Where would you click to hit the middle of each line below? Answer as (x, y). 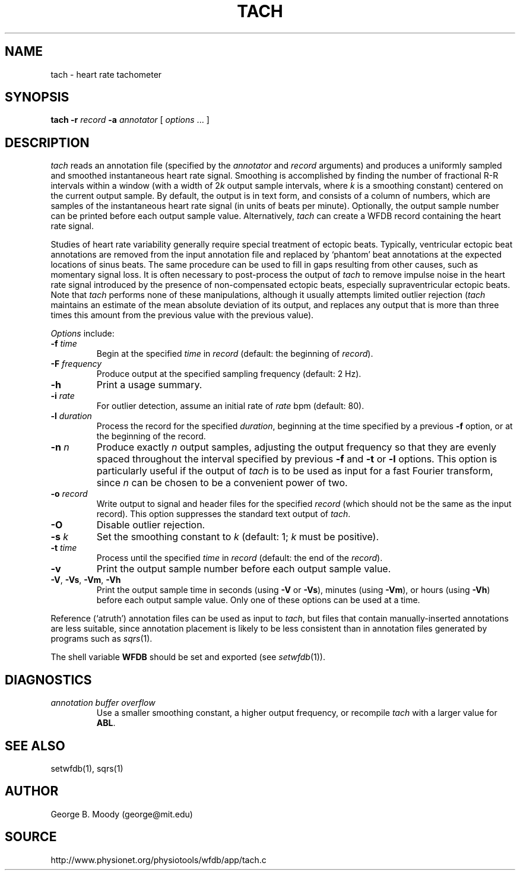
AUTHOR (32, 791)
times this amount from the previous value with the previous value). (182, 315)
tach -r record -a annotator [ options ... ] (130, 120)
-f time (64, 344)
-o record (69, 494)
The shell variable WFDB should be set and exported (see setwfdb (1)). (188, 657)
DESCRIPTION (47, 142)
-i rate (63, 396)
